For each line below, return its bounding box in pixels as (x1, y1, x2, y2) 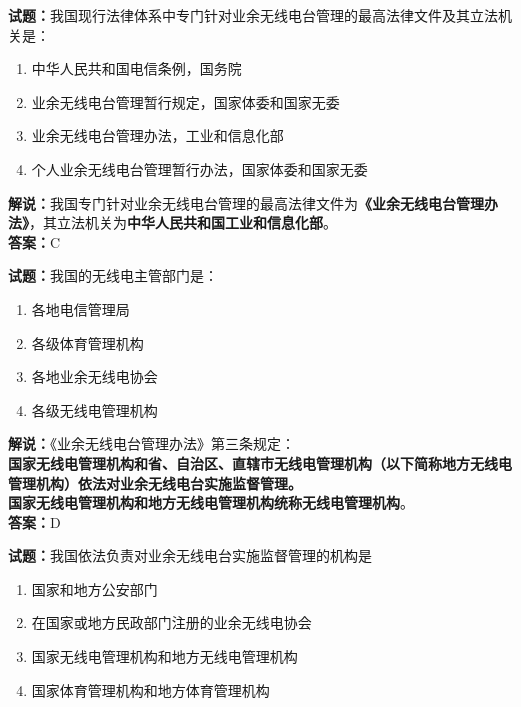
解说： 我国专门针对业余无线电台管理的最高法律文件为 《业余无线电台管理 (8, 192, 484, 213)
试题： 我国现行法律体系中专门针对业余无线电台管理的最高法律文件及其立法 (8, 5, 498, 25)
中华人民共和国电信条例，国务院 (31, 58, 242, 79)
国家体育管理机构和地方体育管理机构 (31, 679, 270, 700)
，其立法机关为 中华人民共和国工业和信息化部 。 (29, 212, 337, 233)
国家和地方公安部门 (31, 578, 158, 599)
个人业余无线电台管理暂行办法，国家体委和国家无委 (31, 158, 368, 179)
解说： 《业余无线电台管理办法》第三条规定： (8, 433, 295, 454)
